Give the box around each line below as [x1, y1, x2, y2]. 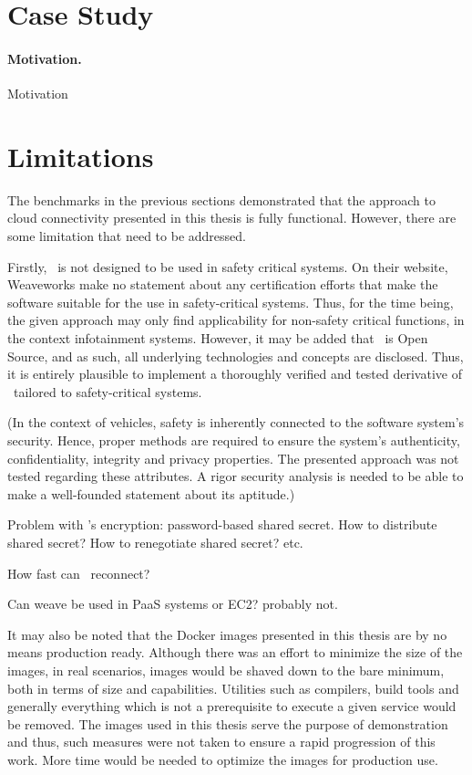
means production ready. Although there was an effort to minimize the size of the [7, 643, 463, 662]
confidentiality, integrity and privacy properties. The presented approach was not [7, 448, 459, 467]
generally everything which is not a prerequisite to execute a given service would [7, 696, 457, 716]
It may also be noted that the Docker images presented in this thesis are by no [7, 624, 447, 644]
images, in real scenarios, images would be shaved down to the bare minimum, [7, 660, 445, 679]
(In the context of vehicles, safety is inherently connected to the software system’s [7, 413, 465, 432]
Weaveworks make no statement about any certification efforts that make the [7, 275, 438, 294]
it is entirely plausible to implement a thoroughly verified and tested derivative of [7, 364, 462, 383]
